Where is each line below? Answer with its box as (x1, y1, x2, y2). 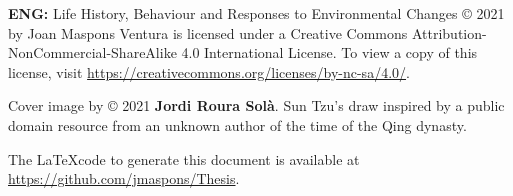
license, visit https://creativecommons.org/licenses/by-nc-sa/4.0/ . (8, 61, 410, 82)
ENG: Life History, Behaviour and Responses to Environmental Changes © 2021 (8, 3, 505, 23)
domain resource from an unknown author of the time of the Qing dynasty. (8, 114, 467, 135)
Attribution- (411, 22, 487, 43)
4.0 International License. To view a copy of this (181, 42, 478, 63)
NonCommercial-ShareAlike (8, 42, 177, 63)
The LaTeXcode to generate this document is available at (8, 148, 360, 169)
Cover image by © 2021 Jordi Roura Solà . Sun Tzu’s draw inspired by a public (8, 95, 505, 116)
